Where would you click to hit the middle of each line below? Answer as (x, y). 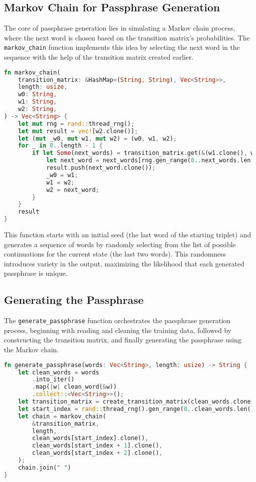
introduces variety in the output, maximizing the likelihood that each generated (124, 263)
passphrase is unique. (36, 273)
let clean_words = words (59, 372)
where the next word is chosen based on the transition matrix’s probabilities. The (127, 37)
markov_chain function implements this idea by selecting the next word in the (122, 47)
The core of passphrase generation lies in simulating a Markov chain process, (120, 28)
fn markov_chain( (32, 72)
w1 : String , (37, 102)
